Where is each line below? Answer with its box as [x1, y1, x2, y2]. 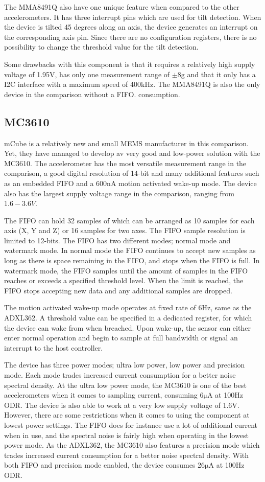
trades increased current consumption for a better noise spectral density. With [4, 449, 249, 460]
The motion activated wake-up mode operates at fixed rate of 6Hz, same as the [4, 302, 252, 313]
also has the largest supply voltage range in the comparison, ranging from [4, 188, 234, 198]
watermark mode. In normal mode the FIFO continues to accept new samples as [4, 245, 256, 256]
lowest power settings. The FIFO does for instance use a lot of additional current [4, 419, 258, 430]
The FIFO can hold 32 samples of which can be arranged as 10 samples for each [4, 215, 255, 225]
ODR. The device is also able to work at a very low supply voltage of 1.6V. [4, 399, 239, 410]
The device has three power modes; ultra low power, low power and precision [4, 359, 245, 370]
